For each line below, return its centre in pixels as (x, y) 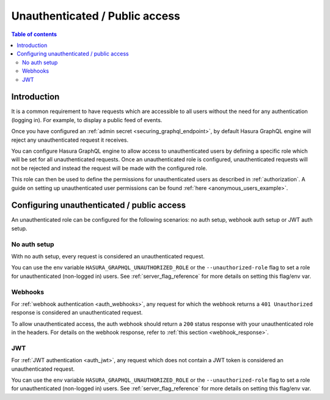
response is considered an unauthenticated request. (77, 313)
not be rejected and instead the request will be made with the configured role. (109, 168)
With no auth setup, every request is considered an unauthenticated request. (108, 256)
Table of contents (34, 34)
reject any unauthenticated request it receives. (70, 140)
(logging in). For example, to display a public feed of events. (87, 120)
